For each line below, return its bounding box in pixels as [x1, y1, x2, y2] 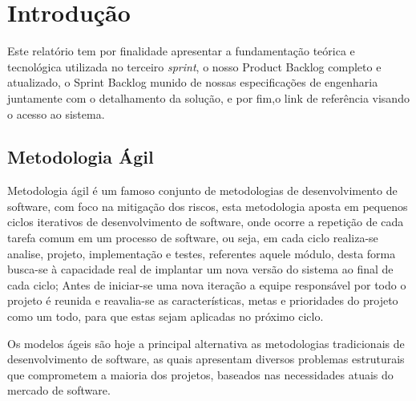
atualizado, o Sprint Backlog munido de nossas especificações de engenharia [7, 74, 378, 91]
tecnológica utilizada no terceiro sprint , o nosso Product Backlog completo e [7, 58, 382, 75]
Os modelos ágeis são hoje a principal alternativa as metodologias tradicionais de [7, 334, 405, 351]
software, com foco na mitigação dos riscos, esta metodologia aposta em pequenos [7, 197, 408, 214]
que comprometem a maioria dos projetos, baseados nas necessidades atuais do [7, 366, 394, 383]
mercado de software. [7, 382, 111, 399]
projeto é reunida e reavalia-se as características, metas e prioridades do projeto [7, 292, 398, 309]
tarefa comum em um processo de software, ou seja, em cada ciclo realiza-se [7, 229, 378, 246]
